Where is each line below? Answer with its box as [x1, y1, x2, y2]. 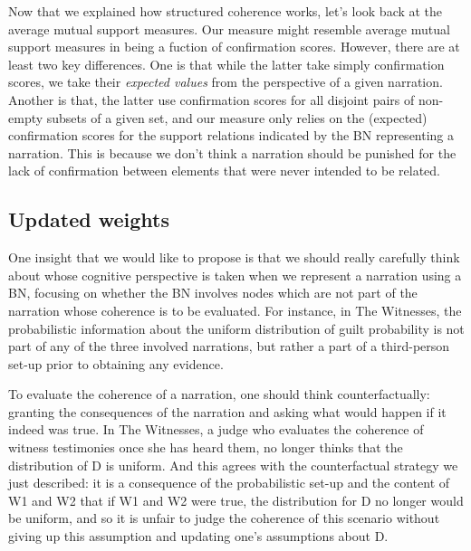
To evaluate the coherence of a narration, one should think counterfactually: [8, 385, 430, 404]
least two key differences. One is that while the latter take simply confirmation [8, 54, 445, 73]
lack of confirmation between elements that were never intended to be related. [8, 161, 440, 180]
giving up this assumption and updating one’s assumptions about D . [8, 527, 389, 546]
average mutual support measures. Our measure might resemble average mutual [8, 19, 450, 38]
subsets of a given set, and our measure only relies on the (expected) [46, 108, 428, 127]
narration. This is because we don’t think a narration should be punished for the [8, 143, 457, 162]
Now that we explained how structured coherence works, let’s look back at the [8, 2, 443, 20]
